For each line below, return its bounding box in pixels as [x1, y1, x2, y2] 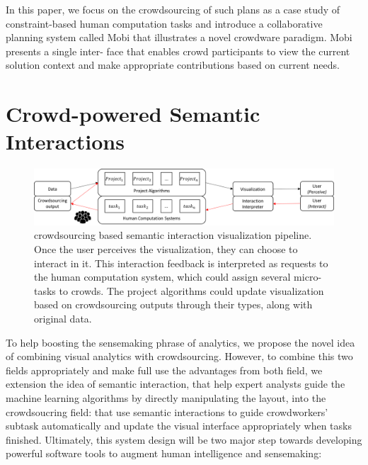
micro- [294, 269, 322, 284]
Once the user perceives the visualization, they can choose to [34, 241, 298, 256]
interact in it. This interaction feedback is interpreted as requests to [34, 255, 328, 270]
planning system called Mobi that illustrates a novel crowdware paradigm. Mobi [6, 30, 352, 45]
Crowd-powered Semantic [6, 99, 260, 128]
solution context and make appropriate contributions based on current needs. [6, 57, 340, 72]
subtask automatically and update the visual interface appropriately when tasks [6, 418, 352, 433]
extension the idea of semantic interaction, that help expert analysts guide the [6, 376, 345, 391]
